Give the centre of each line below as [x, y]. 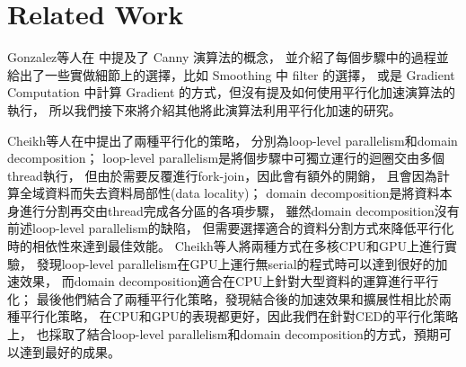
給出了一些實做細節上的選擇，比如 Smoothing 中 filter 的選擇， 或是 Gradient [231, 74]
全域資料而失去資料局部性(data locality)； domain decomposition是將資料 [229, 193]
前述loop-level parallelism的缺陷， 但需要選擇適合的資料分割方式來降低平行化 [231, 228]
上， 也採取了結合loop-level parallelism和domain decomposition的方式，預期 [223, 334]
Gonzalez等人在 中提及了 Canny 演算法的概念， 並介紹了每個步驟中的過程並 [228, 57]
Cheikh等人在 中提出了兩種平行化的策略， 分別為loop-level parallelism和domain [233, 140]
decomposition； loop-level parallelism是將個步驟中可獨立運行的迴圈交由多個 [226, 158]
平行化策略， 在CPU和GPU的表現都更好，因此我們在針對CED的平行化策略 [239, 316]
